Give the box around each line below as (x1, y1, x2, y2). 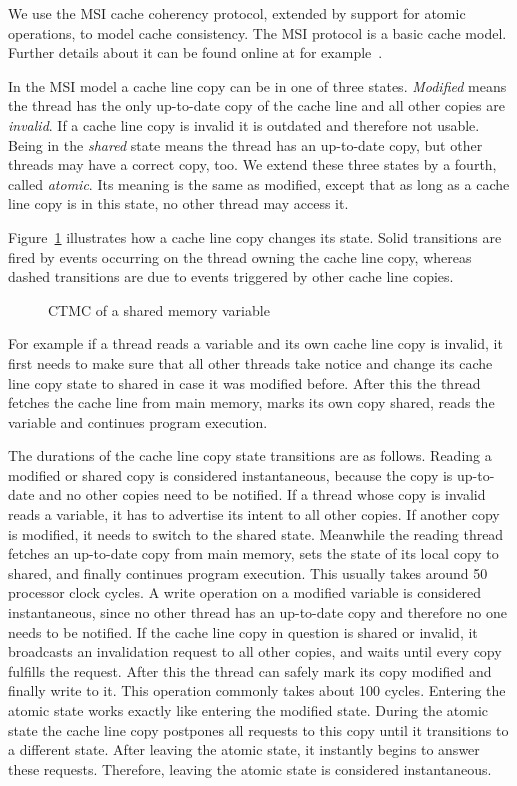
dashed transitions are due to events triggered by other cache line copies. (8, 266, 454, 287)
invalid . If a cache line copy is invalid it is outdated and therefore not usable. (8, 114, 480, 135)
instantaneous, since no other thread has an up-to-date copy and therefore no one (8, 602, 508, 623)
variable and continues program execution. (8, 411, 268, 432)
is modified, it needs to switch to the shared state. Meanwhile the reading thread (8, 523, 504, 544)
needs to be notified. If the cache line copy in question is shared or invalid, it (8, 621, 478, 642)
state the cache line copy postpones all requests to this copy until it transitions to (8, 719, 509, 740)
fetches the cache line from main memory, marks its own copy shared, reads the (8, 392, 495, 413)
